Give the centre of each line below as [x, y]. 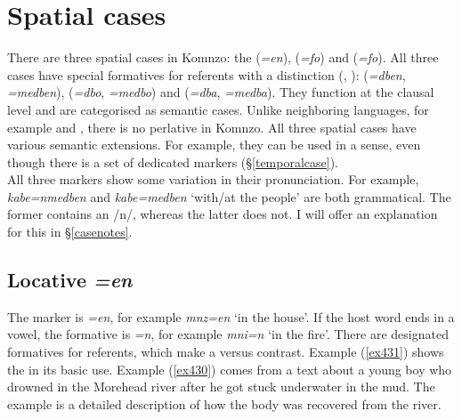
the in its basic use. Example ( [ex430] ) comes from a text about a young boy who [230, 369]
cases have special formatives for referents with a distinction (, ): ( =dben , [207, 74]
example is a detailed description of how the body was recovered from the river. [224, 403]
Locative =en [70, 280]
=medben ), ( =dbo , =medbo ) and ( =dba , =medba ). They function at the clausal [221, 92]
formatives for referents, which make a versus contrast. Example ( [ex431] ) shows [226, 352]
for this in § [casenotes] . [70, 232]
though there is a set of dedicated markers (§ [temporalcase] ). [173, 161]
